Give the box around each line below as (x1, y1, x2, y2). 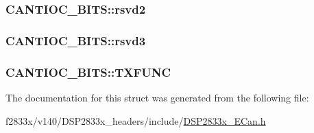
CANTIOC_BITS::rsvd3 (5, 32, 146, 49)
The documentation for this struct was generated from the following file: (5, 90, 309, 104)
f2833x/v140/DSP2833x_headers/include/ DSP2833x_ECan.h (5, 113, 266, 128)
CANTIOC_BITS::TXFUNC (5, 63, 171, 80)
